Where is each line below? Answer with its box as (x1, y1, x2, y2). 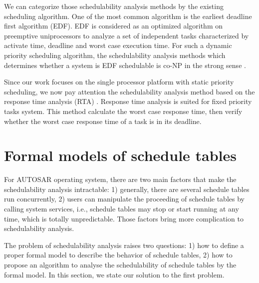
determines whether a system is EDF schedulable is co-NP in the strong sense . (4, 59, 246, 70)
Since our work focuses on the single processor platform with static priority (4, 76, 234, 87)
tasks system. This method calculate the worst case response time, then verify (4, 105, 243, 116)
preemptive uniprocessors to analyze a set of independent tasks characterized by (4, 30, 249, 40)
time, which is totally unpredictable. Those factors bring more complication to (4, 213, 244, 223)
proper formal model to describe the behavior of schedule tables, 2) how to (4, 249, 233, 260)
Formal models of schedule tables (4, 145, 237, 165)
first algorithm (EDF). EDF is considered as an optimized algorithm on (4, 20, 223, 31)
